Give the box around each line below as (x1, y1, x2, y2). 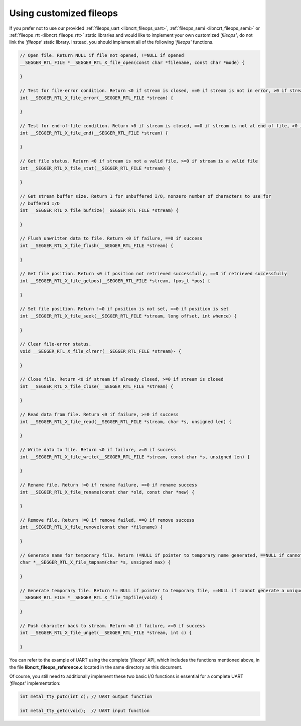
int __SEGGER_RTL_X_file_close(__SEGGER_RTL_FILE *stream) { (20, 383, 174, 389)
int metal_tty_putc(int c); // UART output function (20, 694, 153, 699)
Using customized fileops (9, 8, 118, 19)
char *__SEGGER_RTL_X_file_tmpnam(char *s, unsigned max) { (20, 559, 171, 566)
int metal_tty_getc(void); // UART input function (20, 708, 150, 714)
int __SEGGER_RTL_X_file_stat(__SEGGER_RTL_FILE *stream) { (20, 165, 171, 171)
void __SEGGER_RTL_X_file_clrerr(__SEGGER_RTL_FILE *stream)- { (20, 348, 182, 354)
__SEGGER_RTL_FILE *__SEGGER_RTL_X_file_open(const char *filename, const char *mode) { (20, 59, 245, 65)
